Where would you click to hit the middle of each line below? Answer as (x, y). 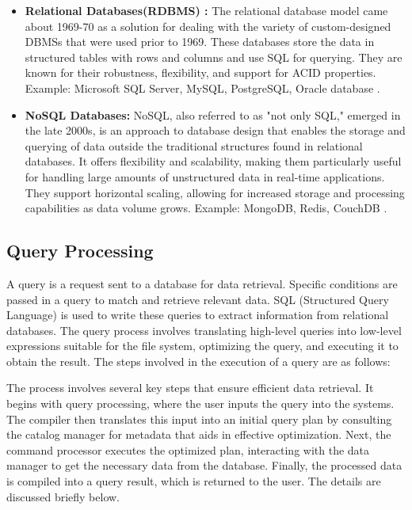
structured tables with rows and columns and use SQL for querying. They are (214, 57)
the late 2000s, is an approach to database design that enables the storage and (215, 130)
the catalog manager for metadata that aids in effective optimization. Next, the (199, 434)
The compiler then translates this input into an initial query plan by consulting (199, 419)
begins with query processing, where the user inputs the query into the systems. (200, 403)
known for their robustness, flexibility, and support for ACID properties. (200, 72)
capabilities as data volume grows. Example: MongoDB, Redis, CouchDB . (206, 208)
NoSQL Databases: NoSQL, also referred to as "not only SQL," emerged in (213, 114)
